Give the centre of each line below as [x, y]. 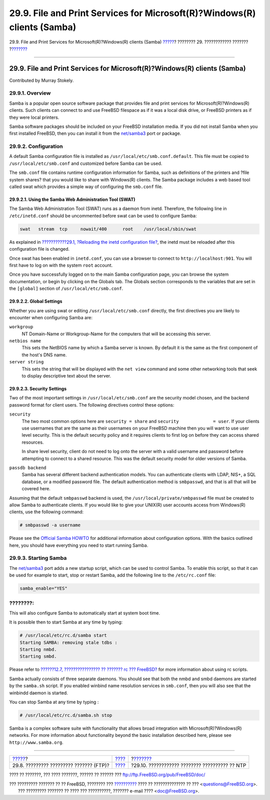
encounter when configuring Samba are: [51, 317]
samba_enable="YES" [43, 588]
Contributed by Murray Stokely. [41, 80]
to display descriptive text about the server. [66, 376]
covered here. [36, 489]
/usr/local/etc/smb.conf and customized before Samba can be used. [86, 163]
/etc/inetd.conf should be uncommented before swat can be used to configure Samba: [103, 216]
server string [26, 362]
